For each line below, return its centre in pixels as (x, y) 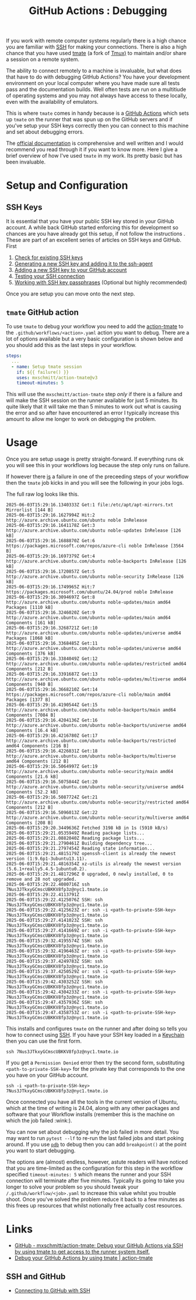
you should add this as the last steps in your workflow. (71, 345)
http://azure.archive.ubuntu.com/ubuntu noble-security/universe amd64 (95, 787)
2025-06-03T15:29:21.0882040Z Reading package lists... (75, 838)
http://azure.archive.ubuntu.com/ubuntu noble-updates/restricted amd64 (96, 664)
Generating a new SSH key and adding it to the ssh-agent (83, 264)
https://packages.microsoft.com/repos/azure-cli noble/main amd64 (88, 695)
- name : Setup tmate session (47, 367)
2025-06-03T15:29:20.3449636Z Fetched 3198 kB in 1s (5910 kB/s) (87, 828)
